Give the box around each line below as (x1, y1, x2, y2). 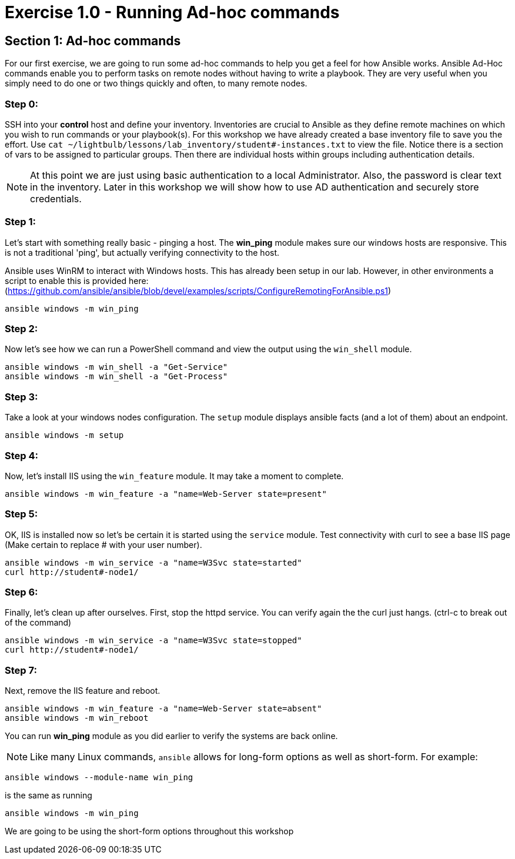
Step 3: (5, 390, 38, 403)
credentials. (30, 192, 82, 205)
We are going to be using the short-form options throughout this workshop (5, 826, 294, 837)
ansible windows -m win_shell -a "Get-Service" (5, 362, 228, 372)
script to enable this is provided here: (5, 275, 149, 286)
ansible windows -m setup (5, 430, 124, 440)
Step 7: (5, 664, 37, 676)
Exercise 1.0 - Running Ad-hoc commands (5, 2, 340, 22)
